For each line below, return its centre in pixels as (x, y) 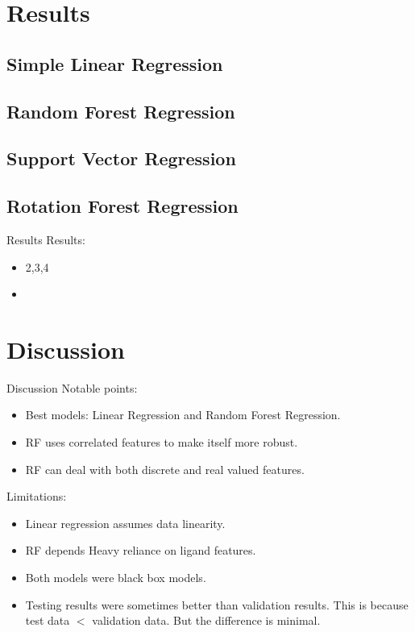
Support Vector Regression (121, 158)
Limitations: (37, 496)
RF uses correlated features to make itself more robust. (162, 442)
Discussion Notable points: (72, 387)
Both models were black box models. (116, 577)
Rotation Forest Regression (122, 206)
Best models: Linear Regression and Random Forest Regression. (183, 415)
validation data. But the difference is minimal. (206, 620)
